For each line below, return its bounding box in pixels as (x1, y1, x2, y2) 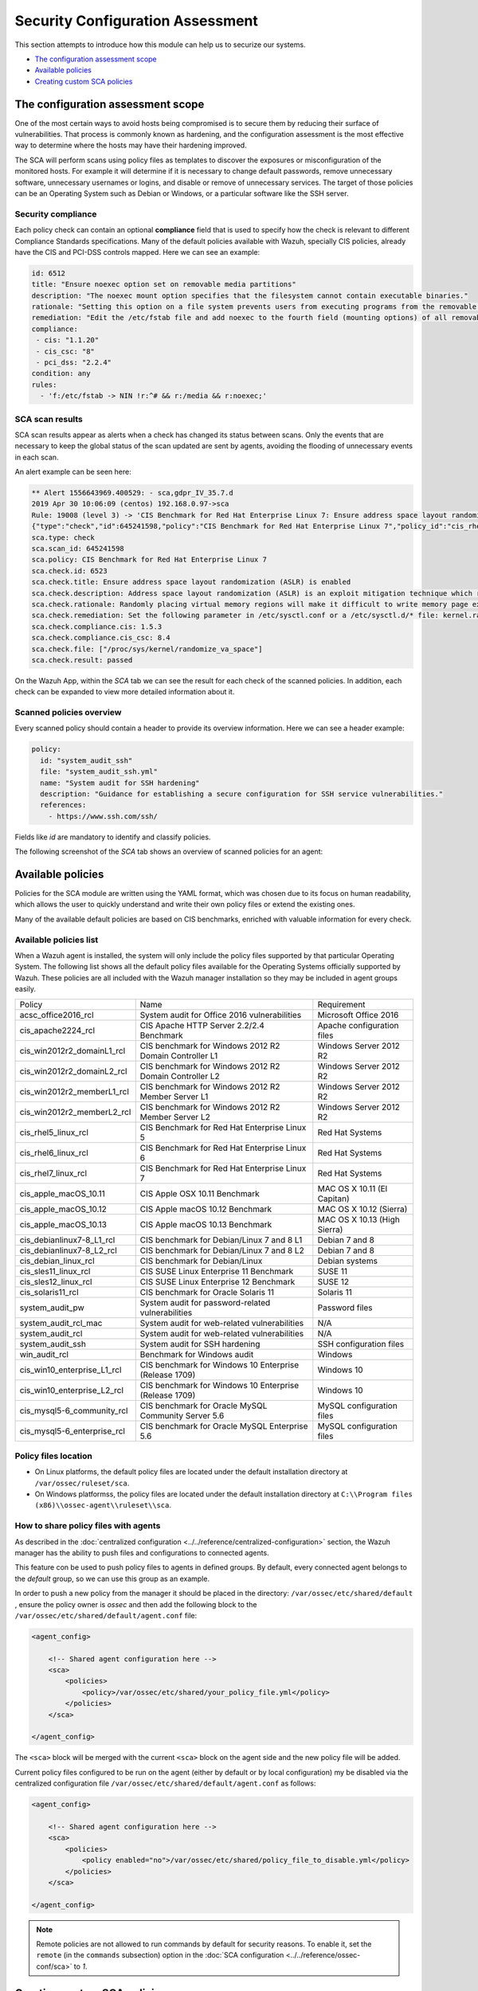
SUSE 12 (317, 1276, 350, 1287)
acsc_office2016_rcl (19, 1009, 95, 1020)
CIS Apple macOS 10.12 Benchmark (139, 1203, 272, 1215)
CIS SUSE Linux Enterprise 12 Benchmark (139, 1276, 296, 1287)
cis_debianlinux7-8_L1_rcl (19, 1234, 116, 1246)
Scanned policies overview (14, 707, 122, 718)
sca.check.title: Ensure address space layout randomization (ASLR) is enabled (31, 577, 351, 587)
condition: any (31, 369, 91, 378)
